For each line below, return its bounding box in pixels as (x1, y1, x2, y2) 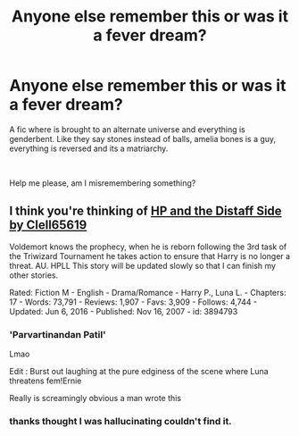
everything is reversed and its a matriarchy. (9, 143, 169, 154)
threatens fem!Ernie (9, 375, 82, 386)
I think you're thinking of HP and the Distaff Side (9, 204, 283, 219)
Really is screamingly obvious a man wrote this (9, 393, 181, 404)
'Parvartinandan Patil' (9, 328, 106, 340)
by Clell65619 (9, 217, 87, 233)
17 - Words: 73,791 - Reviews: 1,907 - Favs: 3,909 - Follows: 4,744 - (9, 297, 257, 307)
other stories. (9, 270, 59, 281)
